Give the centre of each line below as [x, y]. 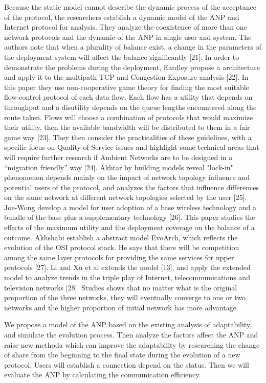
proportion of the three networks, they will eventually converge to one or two [125, 297]
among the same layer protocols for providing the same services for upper [119, 257]
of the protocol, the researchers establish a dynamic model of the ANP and [122, 17]
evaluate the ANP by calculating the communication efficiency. [103, 375]
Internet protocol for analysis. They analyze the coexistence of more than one [126, 27]
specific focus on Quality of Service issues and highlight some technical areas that [132, 147]
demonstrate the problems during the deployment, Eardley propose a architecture [132, 67]
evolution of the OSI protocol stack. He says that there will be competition [122, 247]
